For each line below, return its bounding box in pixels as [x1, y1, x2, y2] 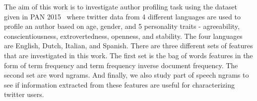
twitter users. [4, 89, 44, 100]
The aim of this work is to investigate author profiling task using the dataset [4, 1, 237, 11]
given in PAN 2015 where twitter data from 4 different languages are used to [4, 11, 241, 21]
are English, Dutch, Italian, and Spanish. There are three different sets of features [4, 40, 253, 51]
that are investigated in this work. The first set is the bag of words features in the [4, 50, 253, 60]
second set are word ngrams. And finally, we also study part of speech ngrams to [4, 70, 249, 80]
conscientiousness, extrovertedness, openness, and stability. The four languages [4, 30, 243, 41]
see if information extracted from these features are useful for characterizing [4, 79, 235, 90]
